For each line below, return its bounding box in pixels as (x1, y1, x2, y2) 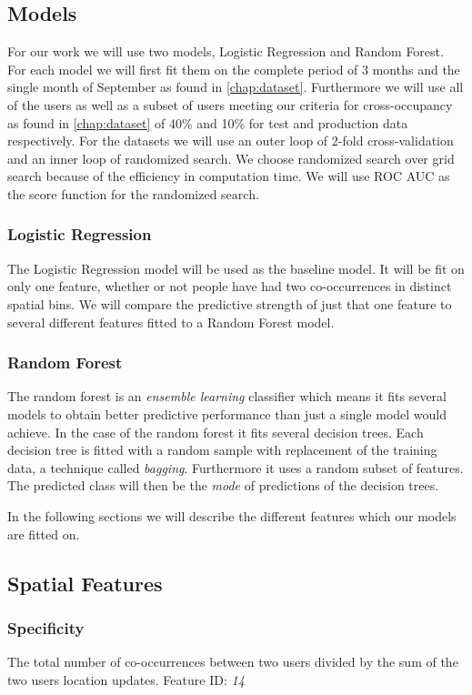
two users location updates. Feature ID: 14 (7, 670, 245, 689)
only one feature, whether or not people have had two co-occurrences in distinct (7, 277, 452, 296)
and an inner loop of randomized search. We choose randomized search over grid (7, 148, 455, 167)
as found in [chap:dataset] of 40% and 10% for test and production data (7, 113, 408, 132)
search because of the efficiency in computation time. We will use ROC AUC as (7, 166, 450, 186)
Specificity (7, 616, 85, 639)
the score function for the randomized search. (7, 184, 259, 203)
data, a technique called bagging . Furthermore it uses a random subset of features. (7, 458, 464, 477)
